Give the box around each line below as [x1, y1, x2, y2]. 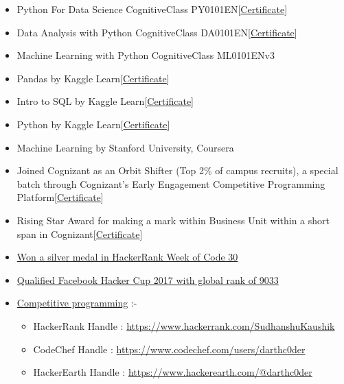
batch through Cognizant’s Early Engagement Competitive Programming [16, 176, 325, 191]
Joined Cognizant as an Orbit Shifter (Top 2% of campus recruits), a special [16, 163, 339, 178]
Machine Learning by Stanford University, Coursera [16, 140, 234, 154]
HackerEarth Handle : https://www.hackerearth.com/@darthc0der [33, 365, 312, 379]
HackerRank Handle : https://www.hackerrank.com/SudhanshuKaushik [33, 318, 335, 333]
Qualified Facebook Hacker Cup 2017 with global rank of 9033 [16, 272, 279, 287]
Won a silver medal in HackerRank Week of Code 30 [16, 250, 238, 264]
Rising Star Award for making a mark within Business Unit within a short [16, 213, 330, 227]
